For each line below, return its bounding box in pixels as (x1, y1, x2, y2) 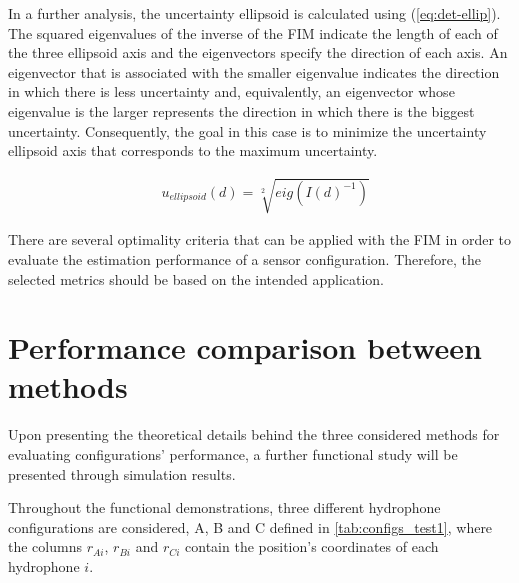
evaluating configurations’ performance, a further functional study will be (8, 444, 458, 465)
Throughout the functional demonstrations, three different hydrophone (8, 497, 441, 518)
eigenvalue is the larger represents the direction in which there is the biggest (8, 100, 475, 121)
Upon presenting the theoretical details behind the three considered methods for (8, 424, 500, 445)
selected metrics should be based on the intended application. (8, 268, 385, 289)
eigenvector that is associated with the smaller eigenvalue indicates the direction (8, 61, 500, 82)
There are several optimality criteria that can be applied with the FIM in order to (8, 229, 511, 250)
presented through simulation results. (8, 463, 236, 484)
